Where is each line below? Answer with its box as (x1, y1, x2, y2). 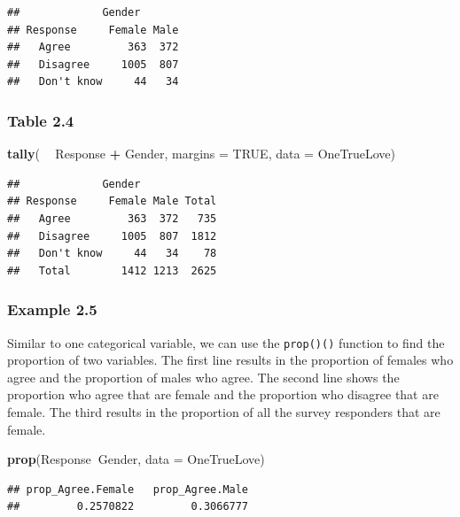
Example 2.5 (7, 298, 97, 320)
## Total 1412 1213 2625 (7, 264, 217, 277)
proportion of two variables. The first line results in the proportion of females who (7, 351, 454, 369)
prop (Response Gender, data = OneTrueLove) (7, 450, 265, 468)
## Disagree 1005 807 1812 (7, 229, 217, 243)
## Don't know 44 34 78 (7, 247, 217, 260)
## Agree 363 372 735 (7, 212, 217, 225)
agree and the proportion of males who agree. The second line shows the (7, 367, 400, 386)
